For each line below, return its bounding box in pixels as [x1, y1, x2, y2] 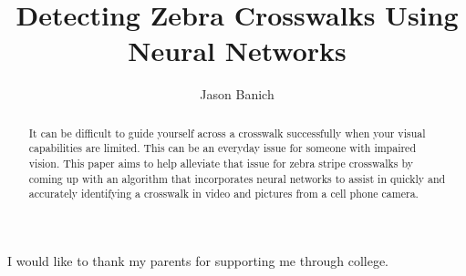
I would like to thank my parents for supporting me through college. [7, 250, 388, 270]
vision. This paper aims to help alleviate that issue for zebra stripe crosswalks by [28, 156, 413, 171]
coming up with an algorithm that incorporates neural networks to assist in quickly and [28, 170, 446, 186]
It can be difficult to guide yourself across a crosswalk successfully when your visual [28, 125, 426, 140]
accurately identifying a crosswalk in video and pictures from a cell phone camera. [28, 186, 419, 201]
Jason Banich [200, 85, 274, 104]
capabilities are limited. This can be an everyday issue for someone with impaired [28, 140, 417, 156]
